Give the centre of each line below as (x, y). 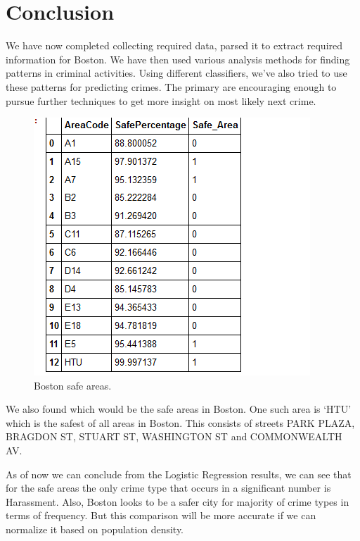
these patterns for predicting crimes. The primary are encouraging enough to (171, 86)
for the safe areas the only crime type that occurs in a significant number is (168, 488)
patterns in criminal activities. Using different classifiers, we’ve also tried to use (176, 73)
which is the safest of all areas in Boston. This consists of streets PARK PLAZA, (180, 422)
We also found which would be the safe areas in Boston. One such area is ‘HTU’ (179, 409)
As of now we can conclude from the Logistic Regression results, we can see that (179, 474)
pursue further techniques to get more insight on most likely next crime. (161, 100)
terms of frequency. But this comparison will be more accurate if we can (161, 515)
